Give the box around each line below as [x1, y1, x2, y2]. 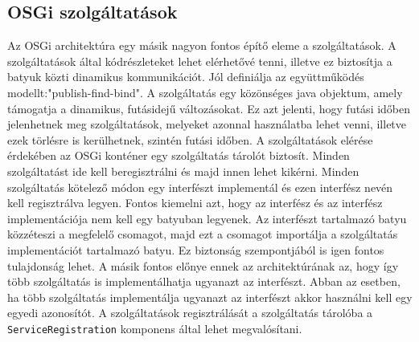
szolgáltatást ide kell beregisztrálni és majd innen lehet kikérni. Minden [7, 162, 359, 179]
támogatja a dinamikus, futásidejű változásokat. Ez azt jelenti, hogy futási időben [7, 100, 411, 116]
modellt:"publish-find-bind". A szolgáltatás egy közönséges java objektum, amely [7, 83, 403, 100]
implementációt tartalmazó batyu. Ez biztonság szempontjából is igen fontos [7, 241, 384, 258]
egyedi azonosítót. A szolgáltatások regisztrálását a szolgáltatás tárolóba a [7, 304, 373, 321]
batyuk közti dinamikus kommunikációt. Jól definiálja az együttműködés [7, 68, 364, 85]
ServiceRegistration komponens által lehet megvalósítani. [7, 320, 302, 336]
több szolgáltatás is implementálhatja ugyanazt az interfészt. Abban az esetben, [7, 273, 401, 290]
